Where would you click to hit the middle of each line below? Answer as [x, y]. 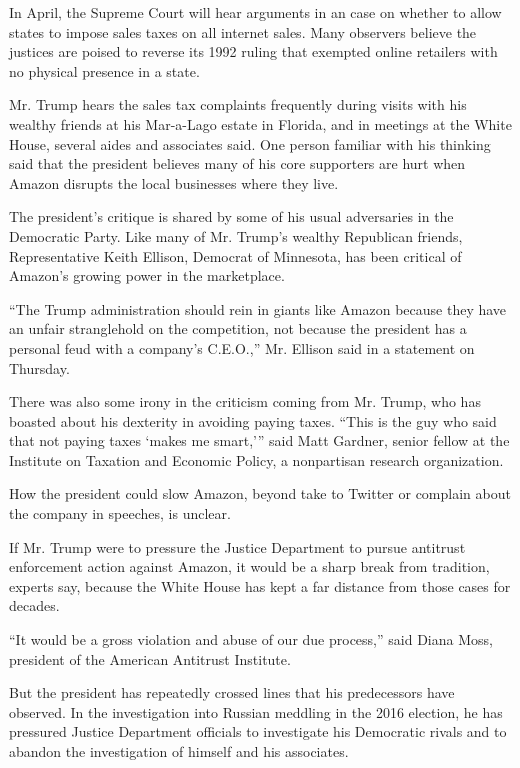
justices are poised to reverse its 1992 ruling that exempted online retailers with [253, 51]
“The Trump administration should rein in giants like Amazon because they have [258, 308]
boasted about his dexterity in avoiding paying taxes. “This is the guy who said [253, 420]
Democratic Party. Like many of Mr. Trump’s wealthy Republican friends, [236, 235]
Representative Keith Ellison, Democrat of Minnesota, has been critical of [235, 255]
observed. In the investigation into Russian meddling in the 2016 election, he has [256, 711]
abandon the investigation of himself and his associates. [179, 751]
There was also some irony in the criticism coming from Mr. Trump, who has [245, 401]
